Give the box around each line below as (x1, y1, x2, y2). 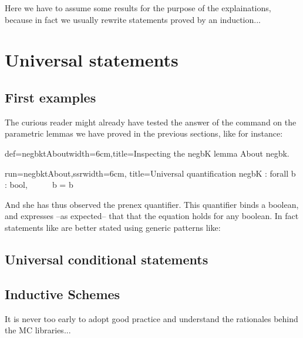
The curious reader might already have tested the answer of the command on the (5, 115, 297, 128)
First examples (5, 88, 96, 106)
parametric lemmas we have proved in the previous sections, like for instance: (5, 127, 283, 140)
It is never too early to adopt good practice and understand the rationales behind (5, 312, 298, 324)
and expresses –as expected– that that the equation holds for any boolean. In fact (5, 210, 299, 222)
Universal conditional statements (5, 250, 208, 268)
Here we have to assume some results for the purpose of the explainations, (5, 2, 271, 14)
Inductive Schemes (5, 284, 120, 303)
